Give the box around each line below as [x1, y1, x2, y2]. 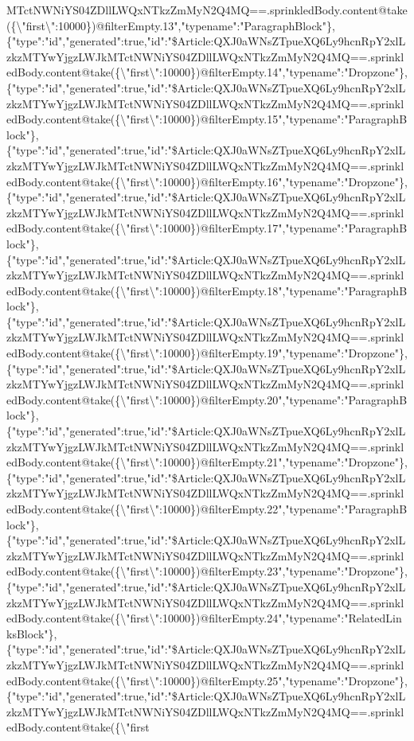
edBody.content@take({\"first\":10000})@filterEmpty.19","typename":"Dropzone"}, [6, 345, 408, 361]
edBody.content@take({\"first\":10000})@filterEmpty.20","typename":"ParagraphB [6, 391, 408, 408]
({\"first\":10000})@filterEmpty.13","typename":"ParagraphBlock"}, [6, 17, 335, 33]
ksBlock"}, [6, 625, 57, 642]
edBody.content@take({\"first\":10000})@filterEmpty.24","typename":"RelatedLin [6, 610, 402, 626]
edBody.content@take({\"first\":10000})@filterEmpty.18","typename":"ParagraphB [6, 282, 408, 298]
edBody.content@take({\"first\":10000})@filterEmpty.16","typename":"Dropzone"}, [6, 173, 408, 189]
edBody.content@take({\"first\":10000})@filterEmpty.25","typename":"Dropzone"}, [6, 672, 408, 688]
